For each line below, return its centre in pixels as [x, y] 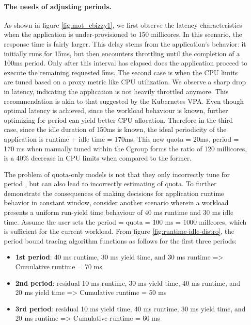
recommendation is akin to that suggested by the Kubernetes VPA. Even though [124, 101]
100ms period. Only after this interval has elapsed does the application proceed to [126, 63]
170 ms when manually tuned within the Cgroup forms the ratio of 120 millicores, [125, 148]
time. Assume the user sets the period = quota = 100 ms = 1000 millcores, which [125, 221]
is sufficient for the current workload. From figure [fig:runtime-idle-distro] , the [119, 231]
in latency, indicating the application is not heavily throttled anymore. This [116, 91]
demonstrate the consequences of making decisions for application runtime [114, 193]
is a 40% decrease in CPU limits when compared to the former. [98, 158]
